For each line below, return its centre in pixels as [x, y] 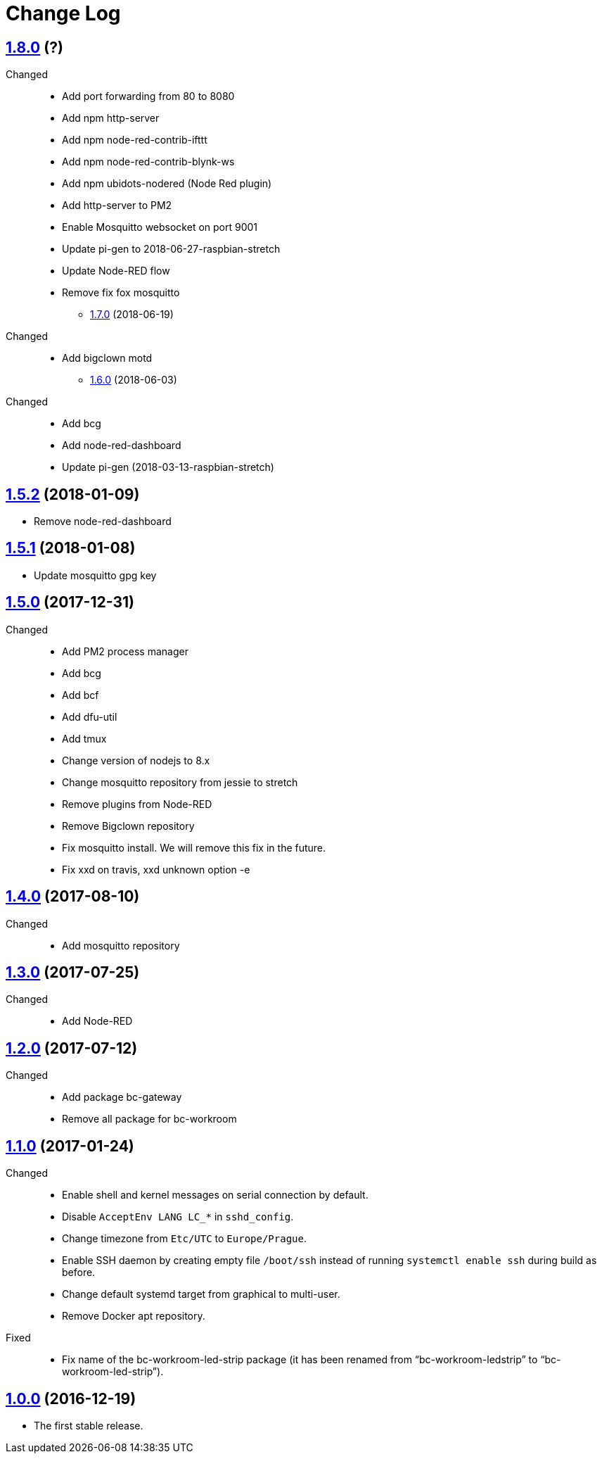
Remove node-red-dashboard [103, 522]
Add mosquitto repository [121, 945]
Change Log [63, 13]
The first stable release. [89, 1425]
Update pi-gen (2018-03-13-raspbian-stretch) [168, 467]
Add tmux [84, 738]
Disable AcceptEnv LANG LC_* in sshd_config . [178, 1217]
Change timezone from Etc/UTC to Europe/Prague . [184, 1239]
